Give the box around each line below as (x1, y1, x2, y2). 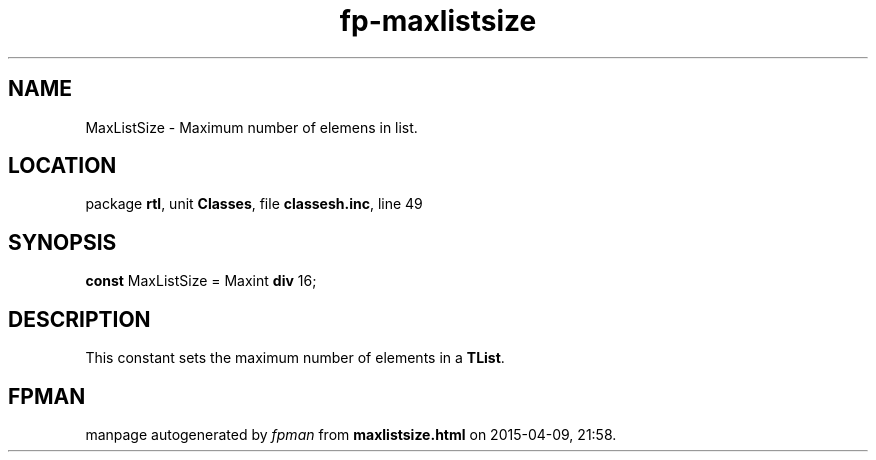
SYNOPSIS (8, 229, 117, 255)
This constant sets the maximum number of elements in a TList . (85, 349, 505, 367)
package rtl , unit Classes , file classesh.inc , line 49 (85, 195, 423, 213)
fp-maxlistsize (339, 4, 537, 38)
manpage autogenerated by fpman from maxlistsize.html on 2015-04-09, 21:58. (85, 425, 617, 443)
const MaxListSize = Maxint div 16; (85, 272, 317, 290)
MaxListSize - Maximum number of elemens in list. (85, 118, 418, 136)
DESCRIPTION (8, 306, 151, 332)
